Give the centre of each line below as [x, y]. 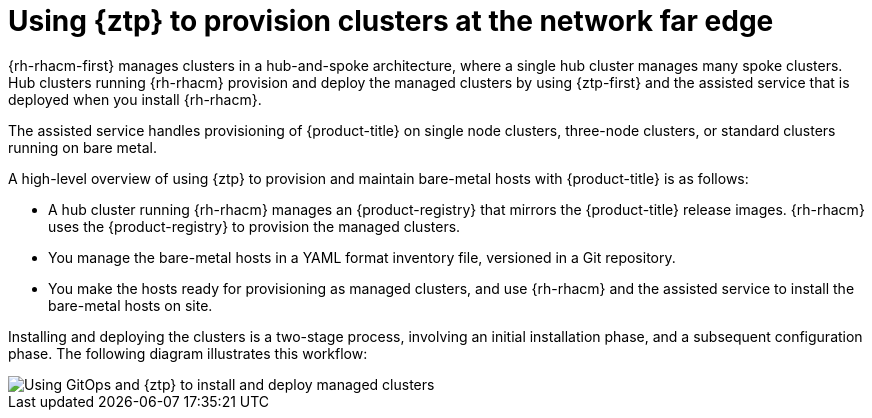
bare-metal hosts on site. [130, 305]
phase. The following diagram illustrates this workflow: [188, 353]
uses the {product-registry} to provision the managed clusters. [254, 226]
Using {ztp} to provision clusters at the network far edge [391, 21]
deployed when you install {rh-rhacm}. [135, 99]
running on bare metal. [82, 147]
